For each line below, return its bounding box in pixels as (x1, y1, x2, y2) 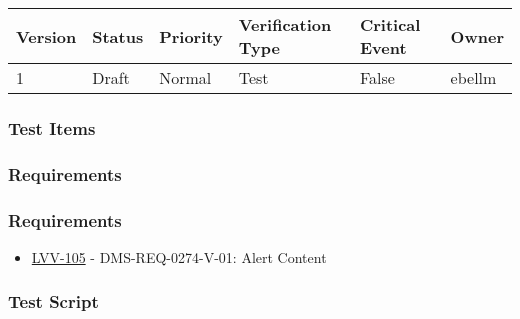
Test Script (8, 289, 99, 314)
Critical (359, 13, 421, 36)
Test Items (8, 115, 96, 140)
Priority (159, 24, 223, 48)
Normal (159, 66, 212, 89)
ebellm (450, 66, 497, 89)
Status (92, 24, 144, 48)
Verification (238, 13, 332, 36)
